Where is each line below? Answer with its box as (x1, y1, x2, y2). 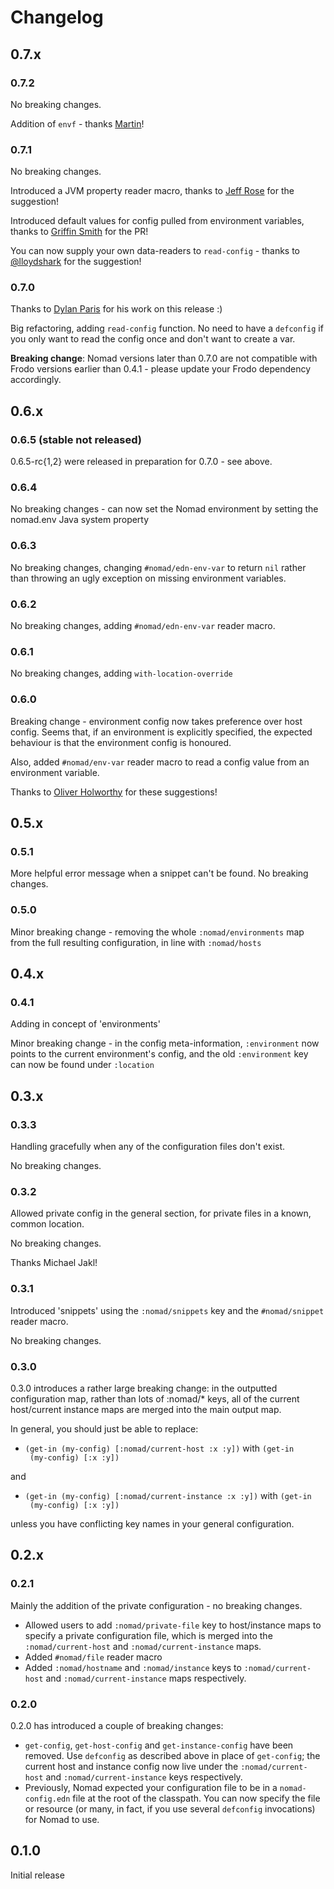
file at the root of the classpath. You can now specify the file (72, 1792, 321, 1804)
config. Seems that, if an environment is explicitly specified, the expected (10, 726, 313, 738)
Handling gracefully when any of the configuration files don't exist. (10, 1141, 286, 1152)
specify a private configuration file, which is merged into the (24, 1629, 273, 1641)
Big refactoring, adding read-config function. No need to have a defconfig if (10, 322, 324, 335)
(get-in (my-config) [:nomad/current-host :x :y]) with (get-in (24, 1442, 295, 1454)
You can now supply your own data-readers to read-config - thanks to (10, 245, 301, 257)
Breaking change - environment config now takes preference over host (10, 715, 303, 727)
